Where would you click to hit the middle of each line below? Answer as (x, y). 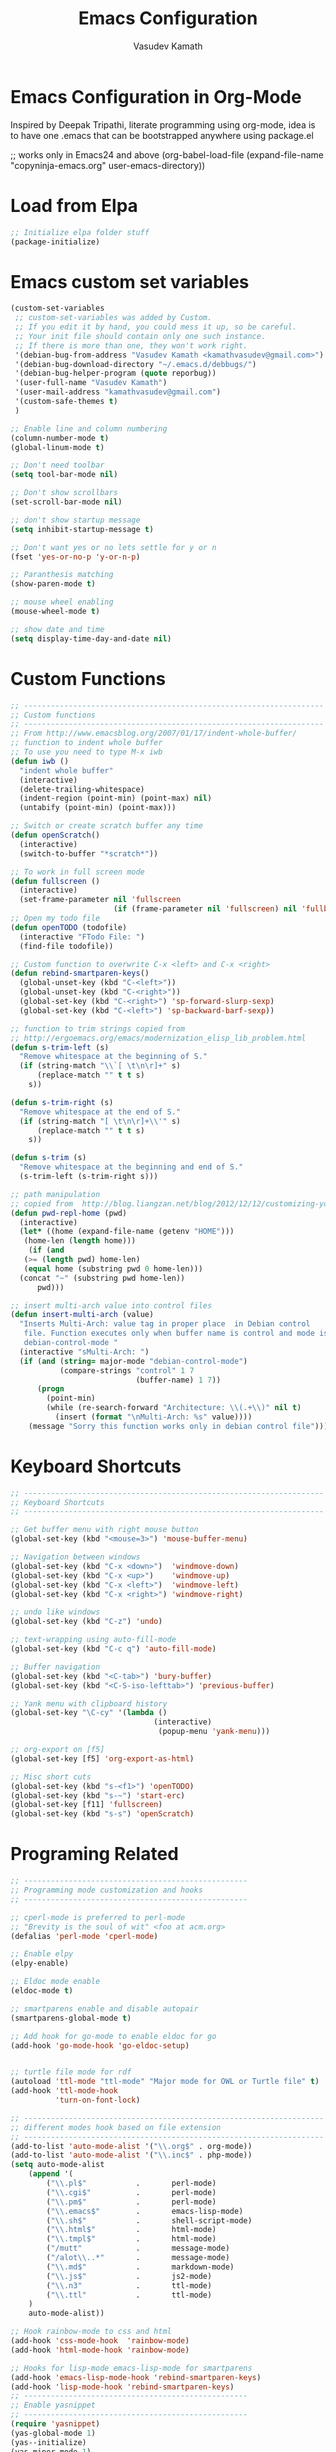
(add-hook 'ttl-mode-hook (64, 2091)
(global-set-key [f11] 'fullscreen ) (86, 1805)
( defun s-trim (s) (48, 1158)
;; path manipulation (55, 1194)
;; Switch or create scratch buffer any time (106, 826)
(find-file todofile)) (66, 946)
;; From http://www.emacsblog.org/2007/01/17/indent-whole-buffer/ (154, 733)
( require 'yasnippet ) (55, 2424)
